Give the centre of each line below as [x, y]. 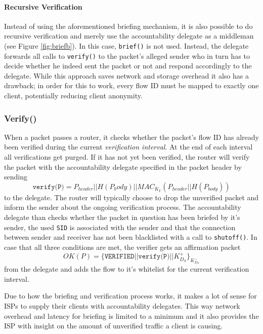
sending [16, 177]
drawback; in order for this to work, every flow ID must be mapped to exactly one [131, 85]
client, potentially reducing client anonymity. [73, 96]
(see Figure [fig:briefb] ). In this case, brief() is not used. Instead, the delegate [126, 45]
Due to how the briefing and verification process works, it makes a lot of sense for [130, 296]
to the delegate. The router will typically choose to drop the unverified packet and [131, 197]
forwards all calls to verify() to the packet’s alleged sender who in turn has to [127, 55]
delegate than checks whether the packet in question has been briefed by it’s [122, 217]
